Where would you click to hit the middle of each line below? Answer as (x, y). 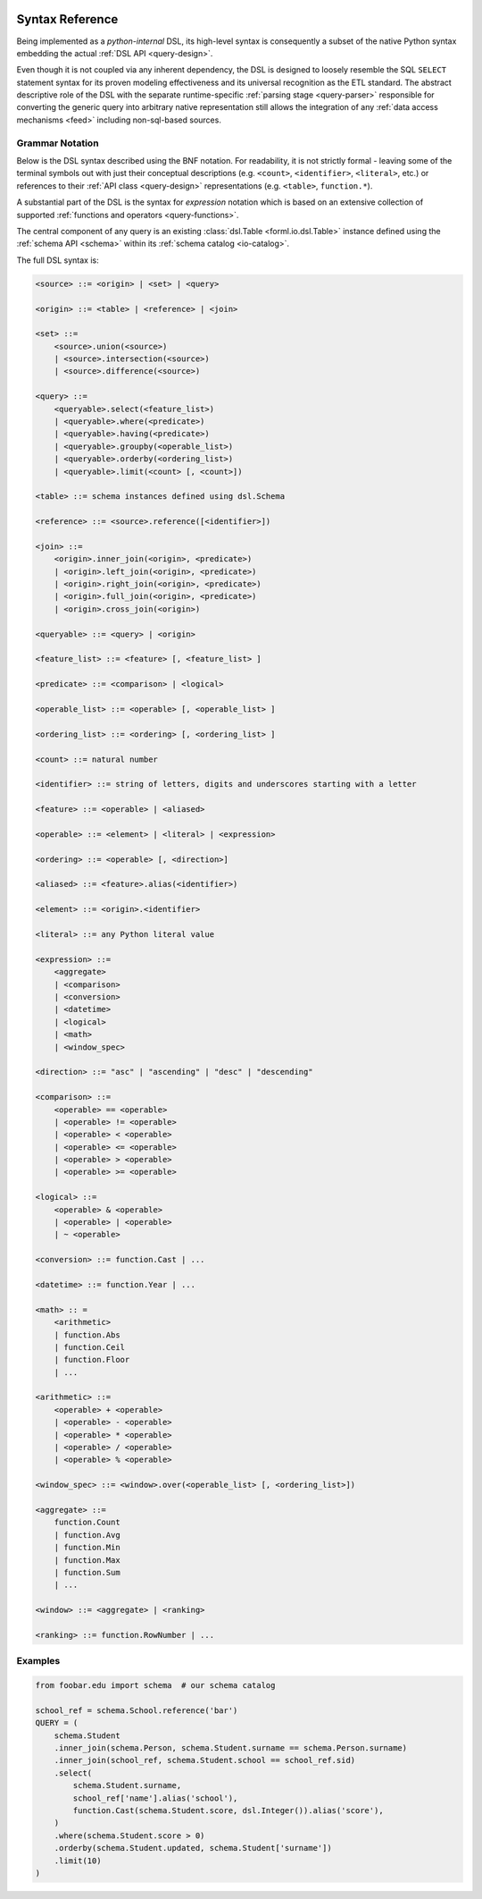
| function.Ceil (89, 1347)
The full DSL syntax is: (58, 260)
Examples (38, 1661)
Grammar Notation (58, 143)
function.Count (87, 1523)
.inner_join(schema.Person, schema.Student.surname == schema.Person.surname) (231, 1748)
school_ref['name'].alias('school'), (155, 1798)
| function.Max (87, 1560)
